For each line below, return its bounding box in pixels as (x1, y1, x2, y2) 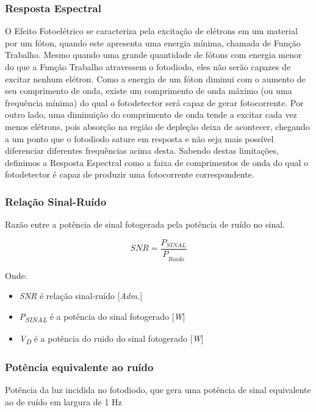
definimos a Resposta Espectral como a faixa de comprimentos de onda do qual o (5, 156, 309, 168)
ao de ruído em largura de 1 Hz (5, 395, 122, 408)
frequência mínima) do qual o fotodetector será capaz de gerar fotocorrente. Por (5, 96, 304, 109)
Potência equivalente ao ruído (5, 359, 154, 374)
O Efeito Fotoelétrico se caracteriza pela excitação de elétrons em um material (5, 24, 298, 37)
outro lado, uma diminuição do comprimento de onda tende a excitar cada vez (5, 108, 297, 121)
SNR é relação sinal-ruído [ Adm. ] (19, 289, 143, 302)
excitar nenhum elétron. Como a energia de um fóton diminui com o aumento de (5, 72, 306, 85)
